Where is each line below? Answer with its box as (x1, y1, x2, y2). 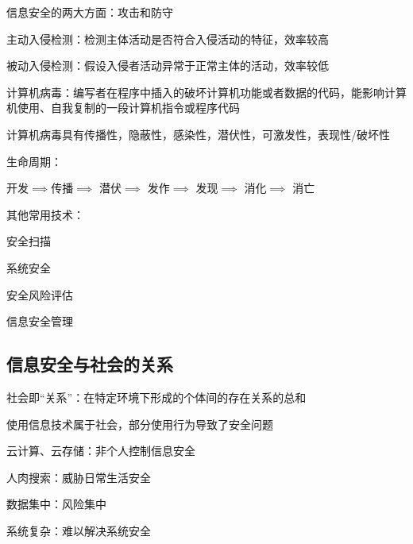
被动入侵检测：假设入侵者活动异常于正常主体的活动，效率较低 (6, 57, 329, 74)
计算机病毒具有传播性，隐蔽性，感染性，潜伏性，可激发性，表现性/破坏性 (6, 125, 390, 142)
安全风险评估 (6, 286, 73, 303)
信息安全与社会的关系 (6, 352, 173, 376)
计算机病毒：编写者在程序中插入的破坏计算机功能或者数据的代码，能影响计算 (6, 83, 407, 100)
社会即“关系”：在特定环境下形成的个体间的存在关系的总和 (6, 388, 307, 405)
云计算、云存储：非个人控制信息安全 (6, 442, 195, 459)
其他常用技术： (6, 206, 84, 222)
